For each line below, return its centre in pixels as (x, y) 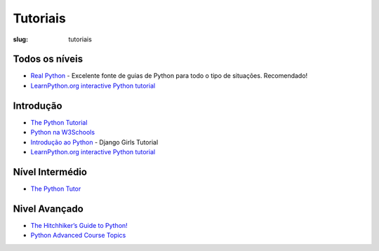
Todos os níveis (48, 59)
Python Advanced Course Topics (78, 236)
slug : (20, 39)
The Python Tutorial (59, 122)
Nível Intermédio (50, 172)
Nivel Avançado (48, 209)
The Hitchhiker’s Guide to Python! (79, 225)
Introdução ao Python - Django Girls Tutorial (94, 142)
